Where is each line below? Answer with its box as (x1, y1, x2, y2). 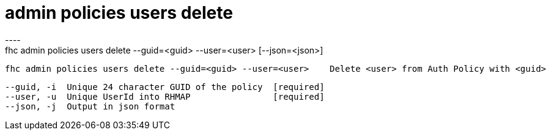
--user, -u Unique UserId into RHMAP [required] (5, 91, 325, 102)
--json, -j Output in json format (5, 101, 176, 111)
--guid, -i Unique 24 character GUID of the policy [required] (5, 81, 325, 92)
